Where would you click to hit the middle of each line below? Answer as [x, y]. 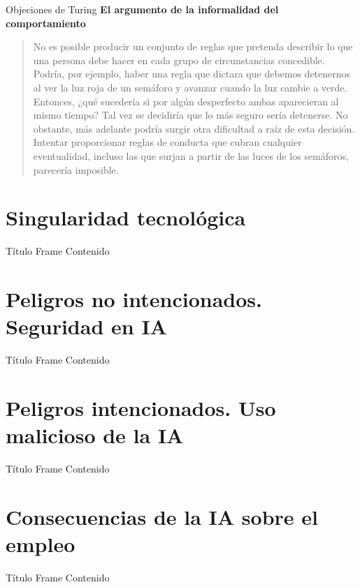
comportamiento [46, 23]
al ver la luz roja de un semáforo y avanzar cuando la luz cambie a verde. [190, 87]
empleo [41, 544]
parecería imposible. [76, 169]
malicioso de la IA [95, 435]
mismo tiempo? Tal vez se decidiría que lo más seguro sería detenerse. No [190, 115]
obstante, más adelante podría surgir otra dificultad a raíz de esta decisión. [194, 128]
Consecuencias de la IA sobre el [162, 516]
